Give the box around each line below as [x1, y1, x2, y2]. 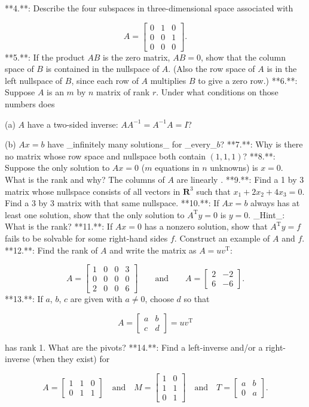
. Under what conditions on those [156, 86, 279, 98]
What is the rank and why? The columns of [5, 173, 165, 186]
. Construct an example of [174, 232, 270, 244]
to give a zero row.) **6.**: [198, 74, 298, 86]
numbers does [5, 98, 55, 110]
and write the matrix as [109, 243, 197, 256]
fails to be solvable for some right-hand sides [5, 232, 168, 244]
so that [183, 293, 210, 305]
